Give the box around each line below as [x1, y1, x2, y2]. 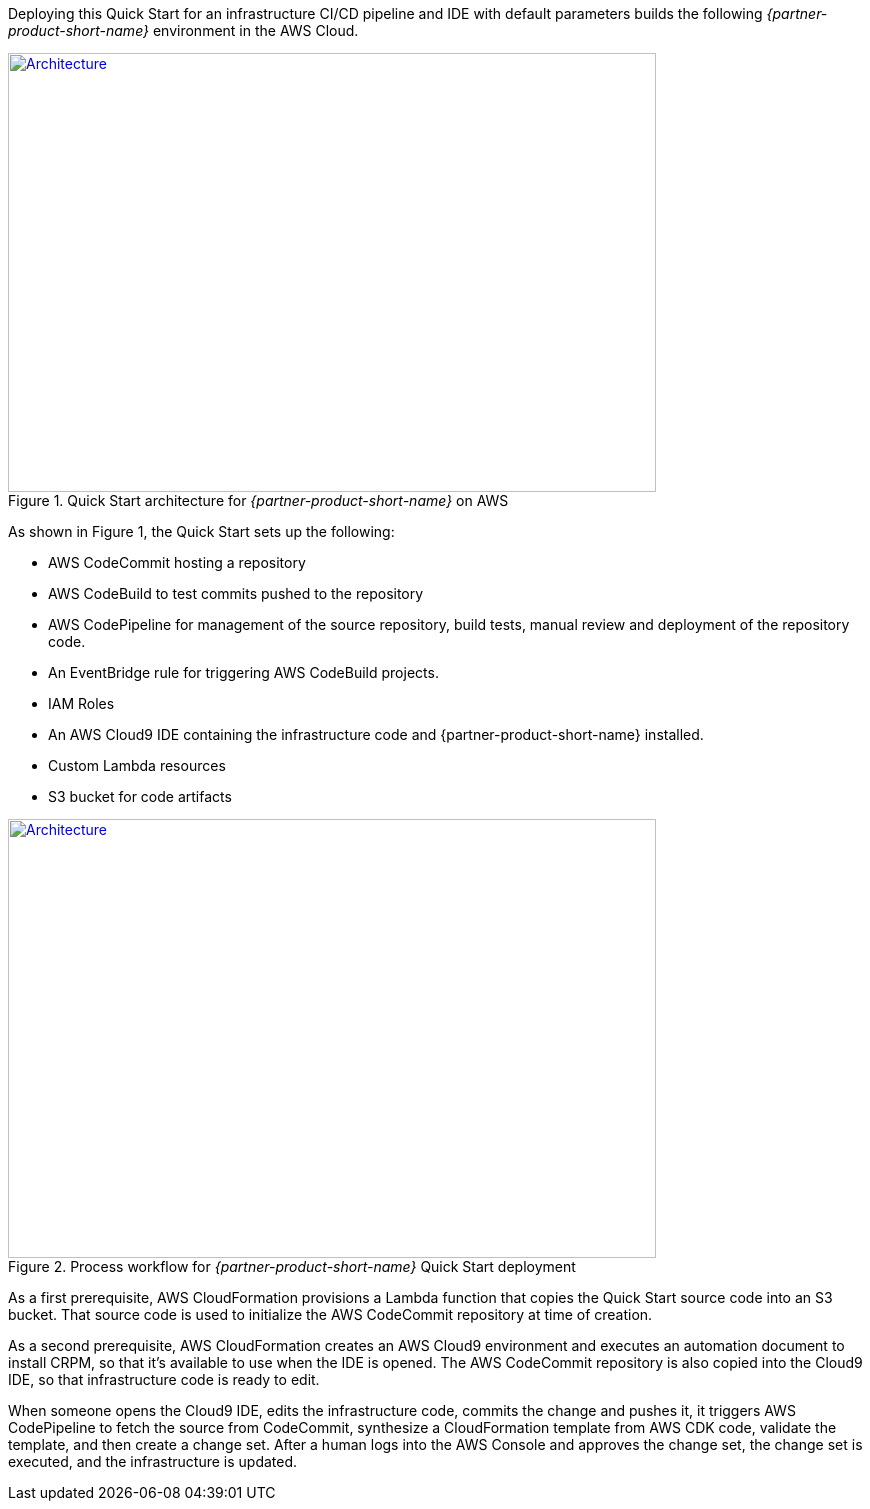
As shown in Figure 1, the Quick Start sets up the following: [8, 523, 395, 540]
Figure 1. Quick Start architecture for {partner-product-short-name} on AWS [8, 492, 509, 509]
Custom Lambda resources [48, 757, 226, 774]
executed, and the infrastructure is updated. [8, 1453, 298, 1470]
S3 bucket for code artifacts [48, 788, 232, 805]
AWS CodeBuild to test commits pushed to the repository [48, 585, 424, 602]
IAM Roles [48, 695, 115, 712]
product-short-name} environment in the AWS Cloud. [8, 22, 359, 39]
